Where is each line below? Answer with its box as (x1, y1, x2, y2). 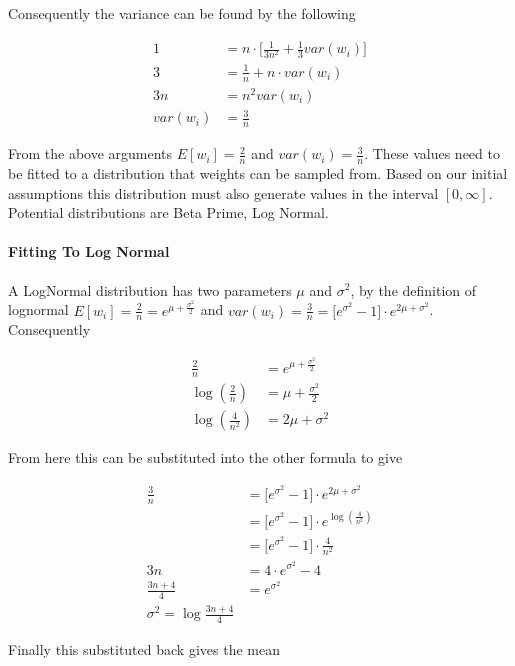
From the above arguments (8, 143, 173, 164)
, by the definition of (350, 279, 477, 300)
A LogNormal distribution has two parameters (8, 279, 292, 300)
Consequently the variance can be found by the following (8, 3, 356, 23)
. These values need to (364, 143, 500, 164)
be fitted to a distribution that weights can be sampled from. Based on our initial (8, 162, 508, 183)
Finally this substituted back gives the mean (8, 639, 280, 660)
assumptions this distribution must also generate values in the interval (8, 182, 439, 203)
